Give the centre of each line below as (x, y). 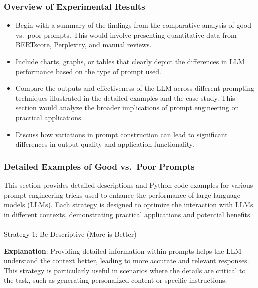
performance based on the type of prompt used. (88, 71)
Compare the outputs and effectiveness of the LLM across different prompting (135, 88)
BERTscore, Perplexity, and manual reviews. (84, 45)
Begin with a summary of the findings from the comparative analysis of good (133, 25)
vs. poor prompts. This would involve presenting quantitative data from (126, 35)
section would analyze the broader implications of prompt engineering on (127, 108)
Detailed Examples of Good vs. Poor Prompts (99, 166)
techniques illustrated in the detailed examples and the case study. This (125, 98)
